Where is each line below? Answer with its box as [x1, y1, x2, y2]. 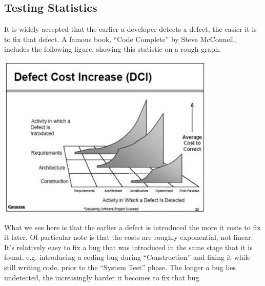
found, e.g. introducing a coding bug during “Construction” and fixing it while [4, 252, 251, 262]
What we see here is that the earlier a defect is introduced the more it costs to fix [4, 221, 261, 232]
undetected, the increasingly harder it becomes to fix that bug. [4, 272, 201, 282]
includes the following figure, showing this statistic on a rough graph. [4, 44, 221, 54]
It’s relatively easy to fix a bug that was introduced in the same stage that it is [4, 241, 253, 252]
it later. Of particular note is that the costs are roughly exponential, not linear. [4, 232, 253, 242]
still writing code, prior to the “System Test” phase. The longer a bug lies [4, 261, 236, 272]
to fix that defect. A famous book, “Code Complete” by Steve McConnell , [4, 33, 236, 44]
